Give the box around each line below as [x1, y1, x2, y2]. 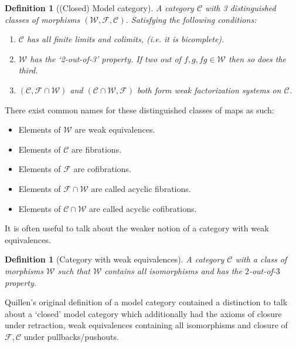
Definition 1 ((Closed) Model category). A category [5, 2, 194, 14]
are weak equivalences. [74, 123, 155, 136]
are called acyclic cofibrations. [89, 202, 197, 214]
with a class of [235, 253, 287, 265]
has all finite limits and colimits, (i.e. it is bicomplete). [26, 33, 224, 45]
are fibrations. [72, 143, 122, 155]
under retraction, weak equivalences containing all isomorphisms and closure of [5, 319, 288, 331]
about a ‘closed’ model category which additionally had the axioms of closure [5, 307, 282, 319]
